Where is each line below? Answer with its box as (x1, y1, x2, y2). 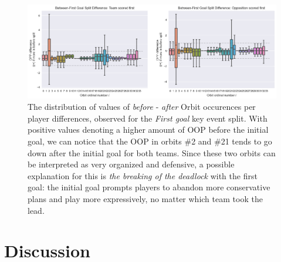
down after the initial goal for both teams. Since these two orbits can (28, 146, 276, 159)
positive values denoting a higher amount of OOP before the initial (28, 123, 269, 136)
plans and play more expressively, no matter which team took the (28, 192, 263, 204)
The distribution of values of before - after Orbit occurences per (28, 100, 256, 113)
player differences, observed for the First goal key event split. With (28, 112, 268, 124)
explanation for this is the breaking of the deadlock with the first (28, 169, 258, 182)
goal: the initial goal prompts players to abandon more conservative (28, 181, 270, 193)
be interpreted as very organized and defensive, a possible (28, 158, 235, 170)
